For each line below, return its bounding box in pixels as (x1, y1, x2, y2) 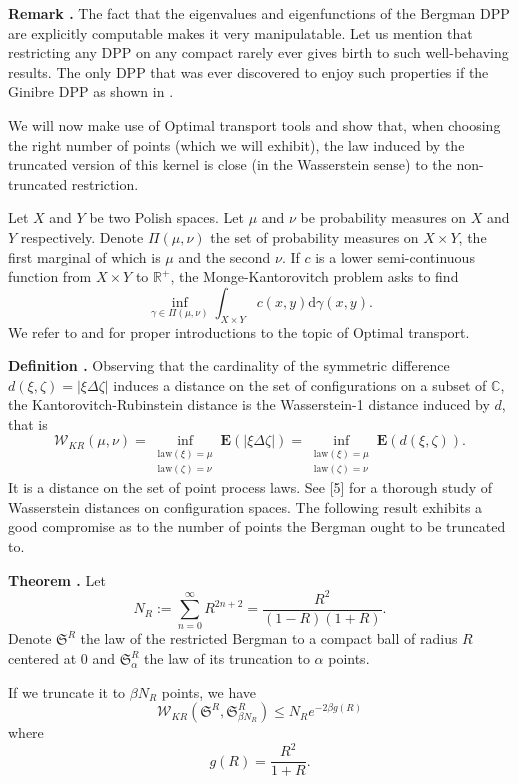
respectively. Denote (20, 226, 144, 247)
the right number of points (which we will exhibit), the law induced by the (8, 134, 465, 155)
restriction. (71, 173, 139, 194)
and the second (178, 246, 271, 267)
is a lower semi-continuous (315, 246, 475, 267)
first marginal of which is (8, 246, 161, 267)
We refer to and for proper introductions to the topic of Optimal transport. (8, 321, 470, 342)
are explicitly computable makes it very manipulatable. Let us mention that (8, 22, 473, 43)
